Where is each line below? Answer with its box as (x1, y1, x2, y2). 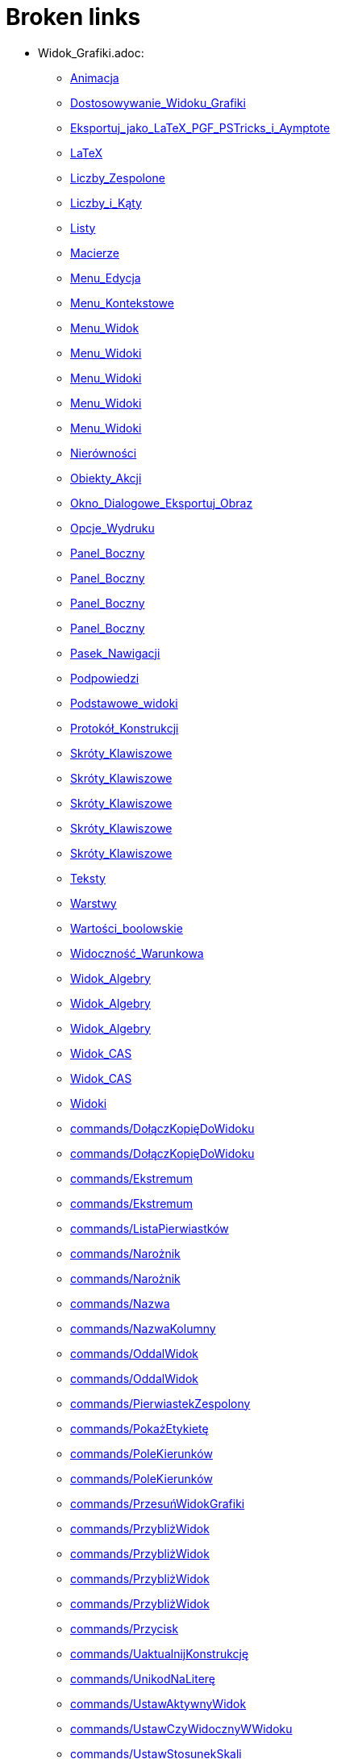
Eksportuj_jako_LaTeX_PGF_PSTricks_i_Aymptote (70, 120, 331, 135)
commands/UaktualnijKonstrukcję (70, 1646, 249, 1661)
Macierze (70, 245, 120, 260)
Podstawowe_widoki (70, 696, 178, 710)
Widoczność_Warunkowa (70, 946, 204, 960)
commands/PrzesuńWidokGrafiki (70, 1496, 245, 1510)
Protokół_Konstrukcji (70, 721, 179, 735)
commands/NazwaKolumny (70, 1321, 216, 1335)
